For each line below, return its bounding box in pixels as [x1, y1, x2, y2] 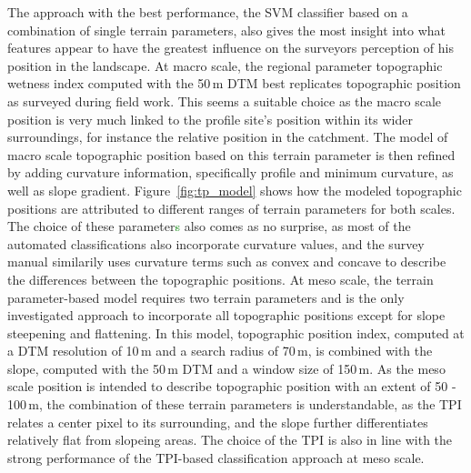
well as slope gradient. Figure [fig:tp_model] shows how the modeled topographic [7, 180, 462, 199]
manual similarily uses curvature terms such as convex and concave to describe [7, 252, 446, 271]
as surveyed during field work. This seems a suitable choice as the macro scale [7, 91, 442, 110]
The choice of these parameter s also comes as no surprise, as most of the [7, 216, 411, 236]
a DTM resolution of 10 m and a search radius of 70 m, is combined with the [7, 341, 433, 360]
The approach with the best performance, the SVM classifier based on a [7, 3, 408, 21]
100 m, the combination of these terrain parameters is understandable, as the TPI [7, 395, 462, 414]
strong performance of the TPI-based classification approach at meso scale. [7, 448, 425, 467]
